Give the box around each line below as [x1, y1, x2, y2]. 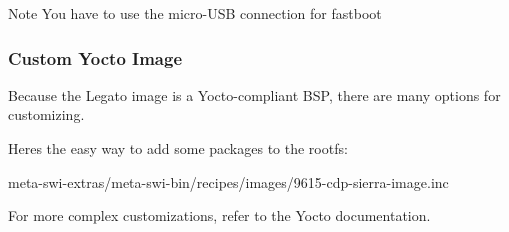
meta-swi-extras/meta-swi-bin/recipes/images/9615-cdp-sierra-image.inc [8, 171, 449, 192]
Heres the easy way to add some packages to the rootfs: [8, 138, 348, 158]
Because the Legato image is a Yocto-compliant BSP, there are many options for [8, 84, 501, 105]
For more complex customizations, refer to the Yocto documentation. [8, 205, 431, 226]
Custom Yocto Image [8, 45, 183, 70]
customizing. [8, 104, 85, 125]
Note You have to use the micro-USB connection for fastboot [8, 3, 382, 23]
